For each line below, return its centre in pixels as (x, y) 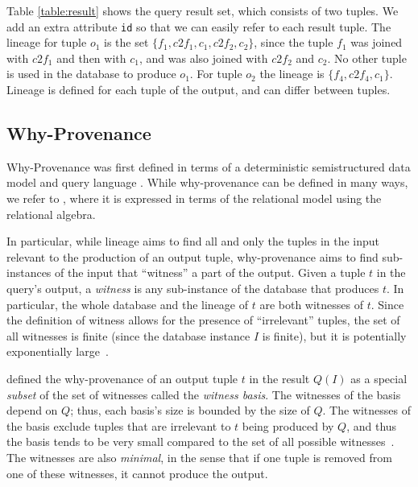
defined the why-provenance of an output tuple (122, 378)
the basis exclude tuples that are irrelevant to (119, 425)
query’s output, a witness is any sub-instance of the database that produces (193, 288)
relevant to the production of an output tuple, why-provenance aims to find (192, 256)
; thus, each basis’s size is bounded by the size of (190, 410)
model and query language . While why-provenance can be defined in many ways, (207, 182)
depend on (32, 410)
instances (29, 272)
